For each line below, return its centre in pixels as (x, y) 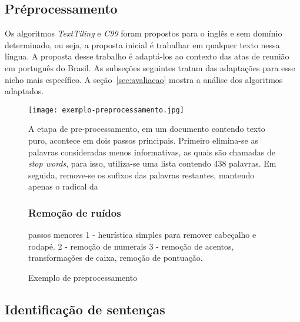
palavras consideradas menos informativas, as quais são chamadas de (152, 152)
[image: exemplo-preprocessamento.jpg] (106, 110)
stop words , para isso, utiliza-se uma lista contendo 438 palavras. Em (152, 163)
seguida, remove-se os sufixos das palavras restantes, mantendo (141, 175)
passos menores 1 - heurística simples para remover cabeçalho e (142, 235)
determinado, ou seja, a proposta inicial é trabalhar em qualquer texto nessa (142, 44)
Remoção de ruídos (75, 212)
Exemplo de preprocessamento (83, 277)
